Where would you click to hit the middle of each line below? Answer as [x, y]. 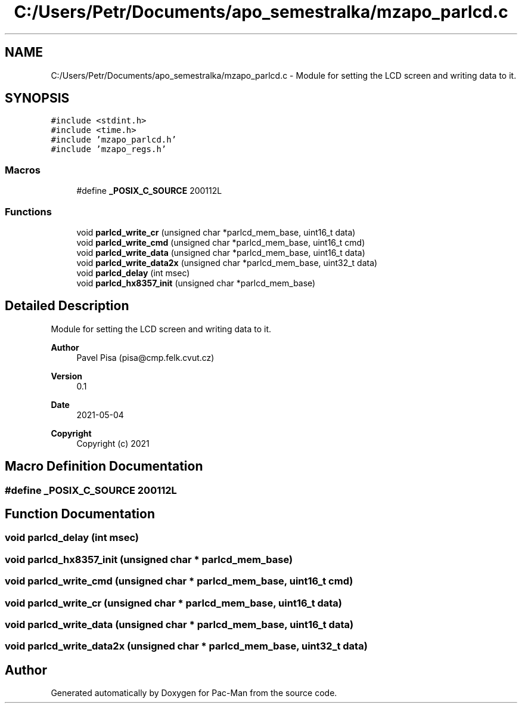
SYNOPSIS [37, 98]
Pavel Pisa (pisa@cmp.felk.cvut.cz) [145, 357]
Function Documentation [80, 514]
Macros [23, 170]
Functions [28, 211]
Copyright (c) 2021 [113, 443]
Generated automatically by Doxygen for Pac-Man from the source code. [194, 693]
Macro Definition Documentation [104, 466]
